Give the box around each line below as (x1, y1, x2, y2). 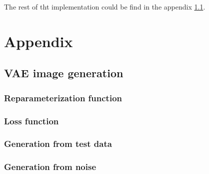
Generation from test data (4, 137, 112, 150)
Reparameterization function (4, 91, 122, 104)
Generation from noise (4, 160, 96, 173)
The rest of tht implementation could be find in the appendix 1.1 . (4, 2, 205, 12)
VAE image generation (4, 65, 123, 81)
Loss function (4, 114, 59, 127)
